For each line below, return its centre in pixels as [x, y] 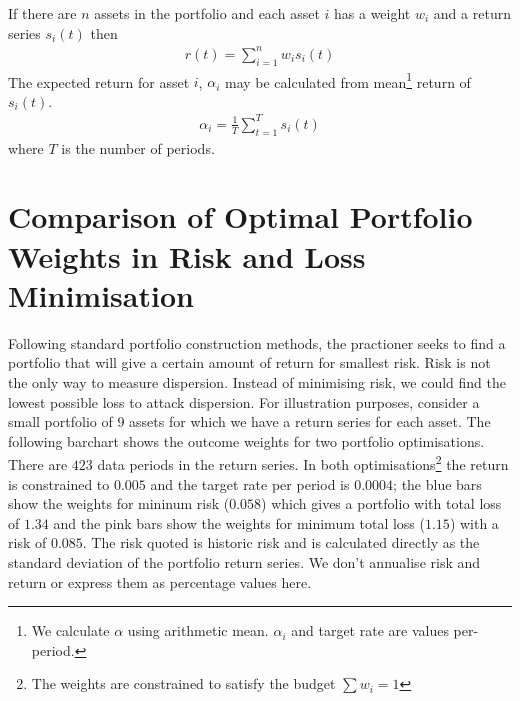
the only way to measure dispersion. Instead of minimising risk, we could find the [257, 381]
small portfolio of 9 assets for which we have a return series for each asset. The [249, 421]
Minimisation [101, 294]
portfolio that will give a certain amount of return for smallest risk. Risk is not [249, 362]
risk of [27, 542]
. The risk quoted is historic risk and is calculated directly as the [281, 542]
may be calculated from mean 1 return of [347, 80]
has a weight [372, 13]
